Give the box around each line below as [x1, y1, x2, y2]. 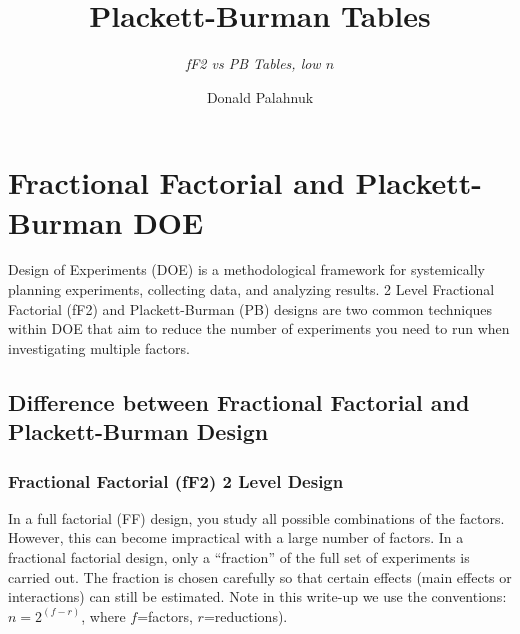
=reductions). [203, 605, 288, 626]
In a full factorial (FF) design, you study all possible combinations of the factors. [8, 507, 505, 528]
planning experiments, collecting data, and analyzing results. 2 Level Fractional [8, 279, 495, 300]
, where [81, 605, 126, 626]
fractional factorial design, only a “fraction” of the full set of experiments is [8, 546, 470, 567]
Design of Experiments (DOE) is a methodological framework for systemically [8, 259, 485, 280]
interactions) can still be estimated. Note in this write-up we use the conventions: [8, 586, 507, 607]
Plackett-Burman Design [8, 416, 269, 447]
